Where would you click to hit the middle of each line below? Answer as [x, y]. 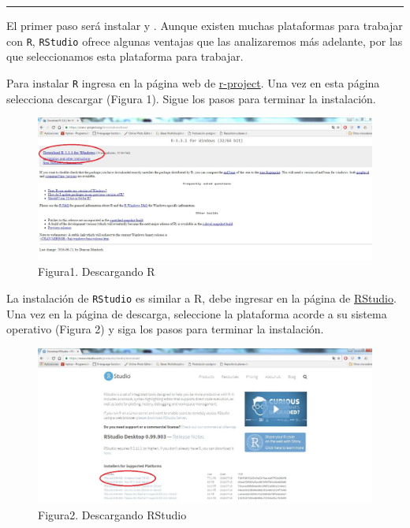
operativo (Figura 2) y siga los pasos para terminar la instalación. [165, 329]
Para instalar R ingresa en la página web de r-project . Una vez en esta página [193, 82]
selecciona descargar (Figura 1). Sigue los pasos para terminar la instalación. [191, 98]
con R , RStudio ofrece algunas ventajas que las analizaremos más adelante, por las [205, 41]
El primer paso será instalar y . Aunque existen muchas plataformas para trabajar [205, 25]
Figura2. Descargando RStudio [112, 514]
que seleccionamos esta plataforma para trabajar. [125, 56]
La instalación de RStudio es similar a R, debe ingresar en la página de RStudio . [201, 298]
